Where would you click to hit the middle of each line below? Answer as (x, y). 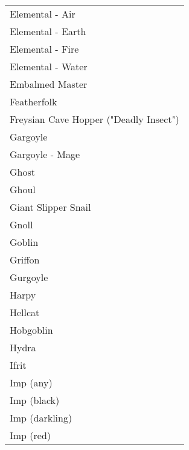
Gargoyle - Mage (45, 154)
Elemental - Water (49, 66)
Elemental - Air (43, 14)
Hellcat (25, 312)
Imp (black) (35, 400)
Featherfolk (34, 101)
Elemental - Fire (44, 49)
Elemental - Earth (48, 31)
